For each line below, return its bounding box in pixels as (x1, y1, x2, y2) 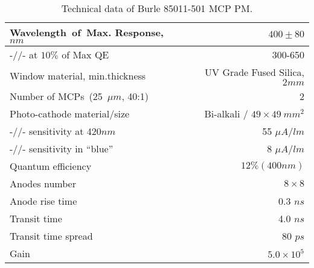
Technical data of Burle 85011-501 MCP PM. (61, 1, 253, 15)
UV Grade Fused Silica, (205, 65, 304, 79)
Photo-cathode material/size (10, 107, 130, 120)
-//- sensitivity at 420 (10, 124, 101, 138)
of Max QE (62, 48, 109, 61)
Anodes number (10, 176, 76, 190)
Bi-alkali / (204, 107, 248, 120)
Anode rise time (10, 194, 77, 208)
